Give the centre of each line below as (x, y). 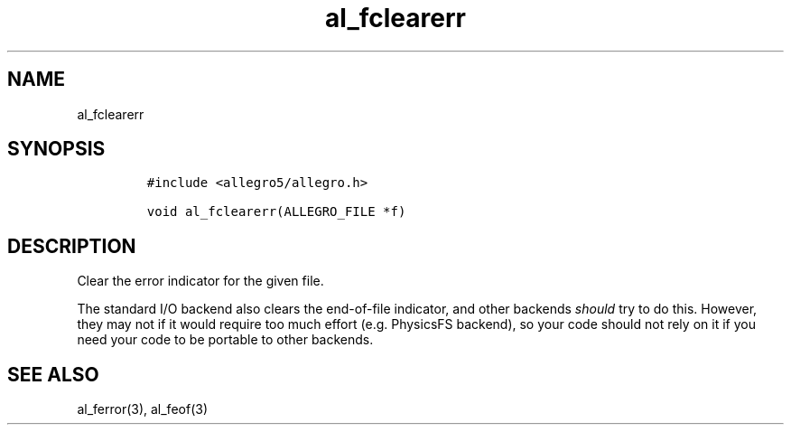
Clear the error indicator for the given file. (200, 281)
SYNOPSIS (56, 149)
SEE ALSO (53, 374)
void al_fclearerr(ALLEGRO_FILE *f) (276, 212)
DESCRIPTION (72, 246)
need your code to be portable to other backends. (225, 340)
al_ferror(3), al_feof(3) (142, 409)
